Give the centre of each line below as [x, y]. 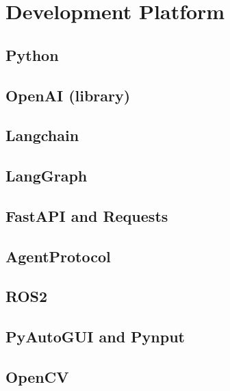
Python [32, 54]
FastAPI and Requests [87, 215]
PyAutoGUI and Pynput [95, 337]
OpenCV [37, 377]
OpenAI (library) [68, 95]
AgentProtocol [58, 256]
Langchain [42, 135]
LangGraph [47, 176]
